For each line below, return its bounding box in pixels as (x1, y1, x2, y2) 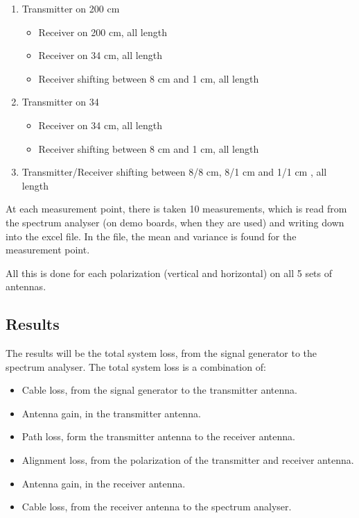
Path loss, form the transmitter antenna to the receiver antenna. (21, 429, 295, 444)
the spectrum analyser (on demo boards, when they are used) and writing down (6, 215, 344, 229)
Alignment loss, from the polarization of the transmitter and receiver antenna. (21, 453, 354, 467)
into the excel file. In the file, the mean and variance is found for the (6, 228, 297, 243)
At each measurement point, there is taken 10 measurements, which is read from (6, 201, 347, 216)
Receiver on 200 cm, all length (38, 24, 167, 39)
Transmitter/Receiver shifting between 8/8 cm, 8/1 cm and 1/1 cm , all (21, 165, 327, 179)
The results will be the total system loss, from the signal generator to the (6, 346, 317, 360)
